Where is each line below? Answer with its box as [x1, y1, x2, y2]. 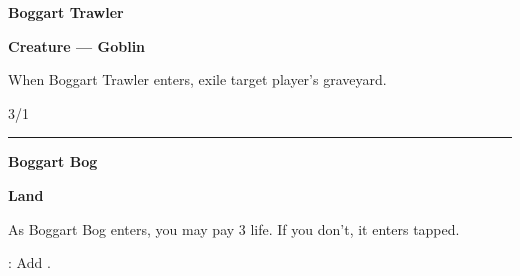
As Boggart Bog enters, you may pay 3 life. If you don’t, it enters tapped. [8, 218, 460, 239]
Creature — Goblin [8, 35, 146, 56]
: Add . [8, 252, 51, 273]
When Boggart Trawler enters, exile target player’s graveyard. [8, 69, 387, 90]
